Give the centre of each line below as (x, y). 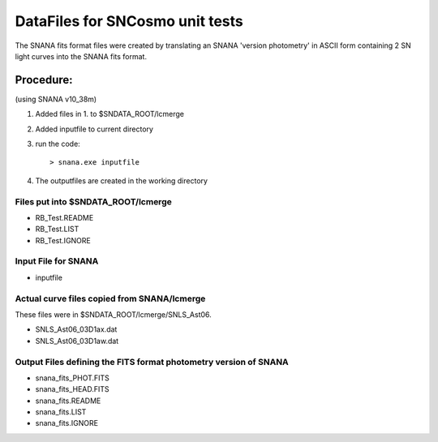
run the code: (58, 144)
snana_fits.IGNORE (67, 423)
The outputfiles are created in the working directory (122, 180)
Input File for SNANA (57, 261)
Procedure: (44, 80)
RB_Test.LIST (57, 229)
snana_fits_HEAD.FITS (72, 389)
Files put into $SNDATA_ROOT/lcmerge (93, 201)
